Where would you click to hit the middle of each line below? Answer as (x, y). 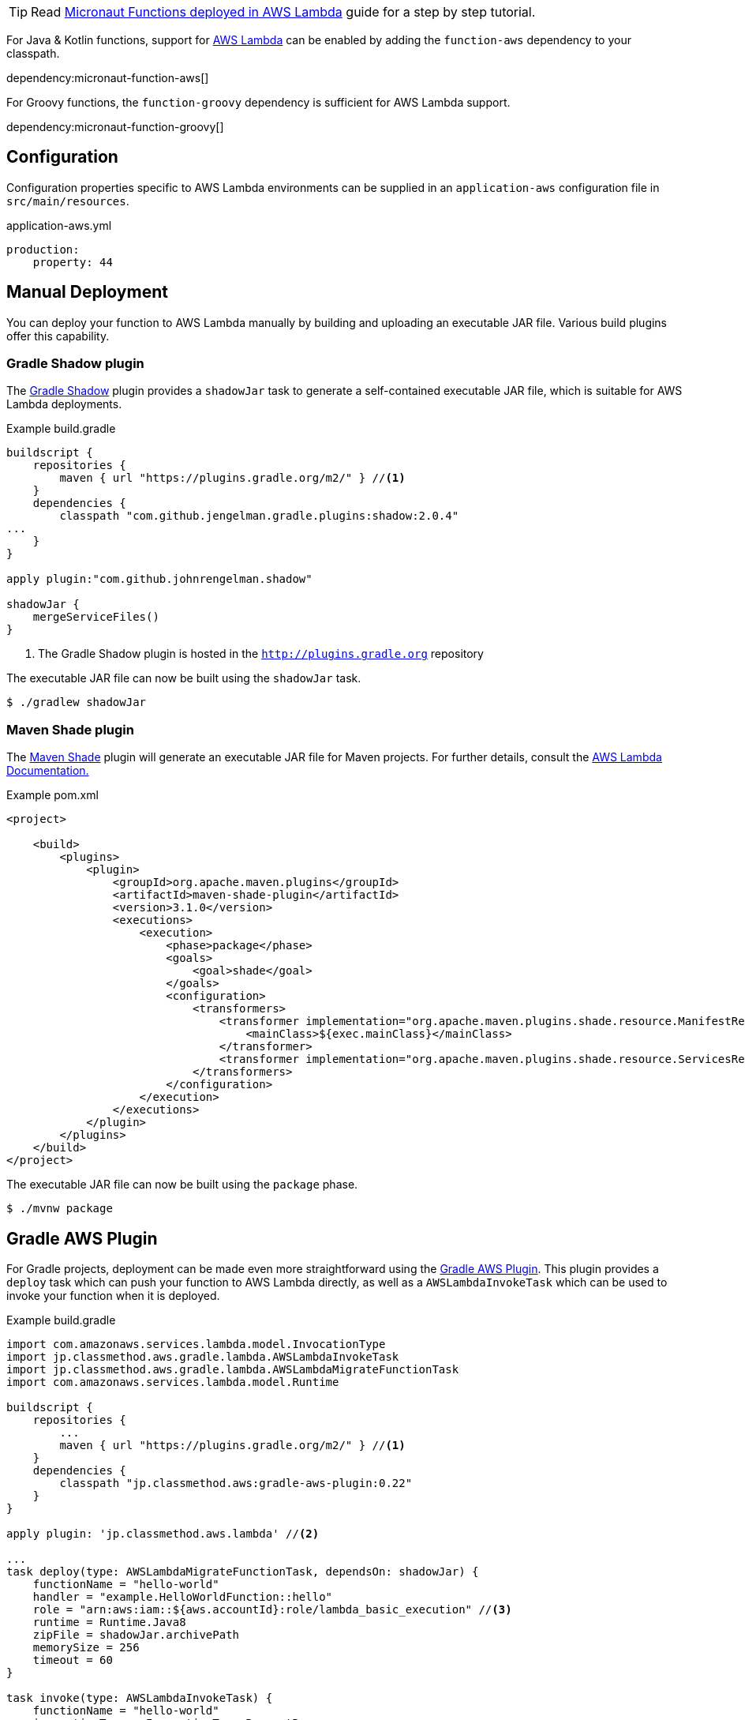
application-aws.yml (59, 225)
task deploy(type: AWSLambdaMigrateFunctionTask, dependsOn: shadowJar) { (243, 1572)
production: (43, 249)
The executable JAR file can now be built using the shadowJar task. (184, 678)
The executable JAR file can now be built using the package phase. (182, 1185)
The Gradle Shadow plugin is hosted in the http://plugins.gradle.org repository (261, 654)
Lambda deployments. (64, 404)
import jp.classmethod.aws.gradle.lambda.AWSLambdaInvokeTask (203, 1357)
